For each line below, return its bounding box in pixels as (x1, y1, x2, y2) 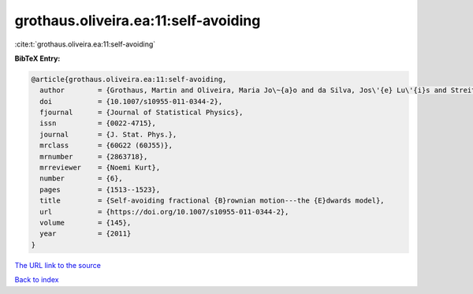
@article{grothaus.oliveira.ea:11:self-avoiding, (31, 75, 227, 84)
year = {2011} (39, 229, 132, 238)
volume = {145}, (39, 218, 132, 227)
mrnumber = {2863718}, (39, 152, 148, 161)
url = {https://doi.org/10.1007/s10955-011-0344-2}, (39, 207, 289, 216)
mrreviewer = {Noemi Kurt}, (39, 163, 161, 173)
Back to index (14, 275, 59, 285)
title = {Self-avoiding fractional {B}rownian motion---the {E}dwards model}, (39, 196, 385, 205)
